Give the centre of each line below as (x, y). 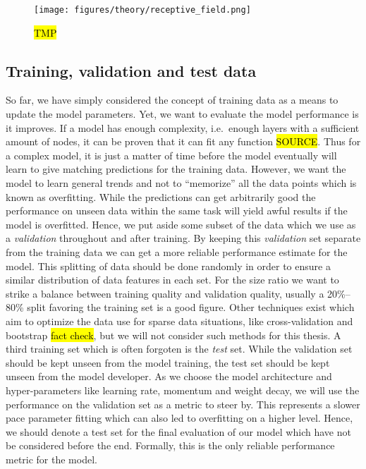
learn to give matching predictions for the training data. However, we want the (176, 169)
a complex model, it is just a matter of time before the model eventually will (171, 155)
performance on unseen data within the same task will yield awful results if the (177, 211)
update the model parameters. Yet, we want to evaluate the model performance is (182, 114)
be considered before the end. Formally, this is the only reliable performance (170, 445)
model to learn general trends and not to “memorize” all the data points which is (181, 183)
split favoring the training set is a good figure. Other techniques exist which (191, 307)
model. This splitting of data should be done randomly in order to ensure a (168, 266)
